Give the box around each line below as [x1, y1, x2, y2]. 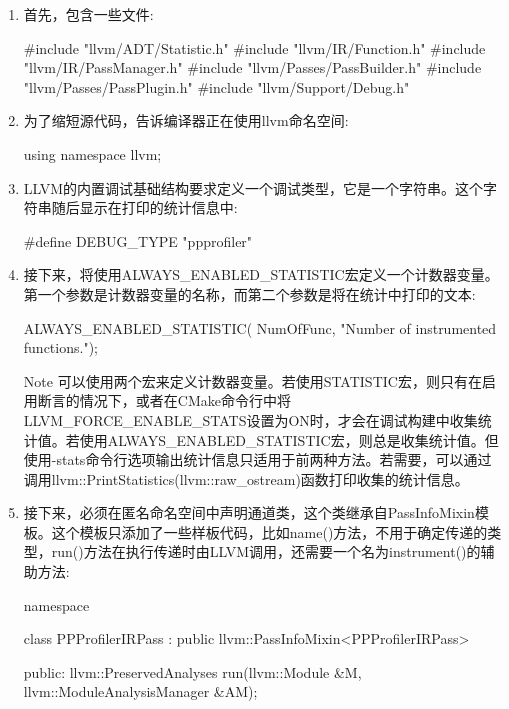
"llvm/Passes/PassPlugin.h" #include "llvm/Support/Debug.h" [23, 76, 410, 97]
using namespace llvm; [23, 143, 162, 164]
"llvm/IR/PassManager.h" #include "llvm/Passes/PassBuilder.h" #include [23, 57, 482, 78]
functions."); [23, 337, 98, 358]
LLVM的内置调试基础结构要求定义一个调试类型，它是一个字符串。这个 [23, 177, 484, 198]
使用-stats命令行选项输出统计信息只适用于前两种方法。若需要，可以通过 [23, 449, 492, 470]
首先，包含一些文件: [23, 4, 154, 24]
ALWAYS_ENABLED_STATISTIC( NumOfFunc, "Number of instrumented [23, 317, 497, 338]
